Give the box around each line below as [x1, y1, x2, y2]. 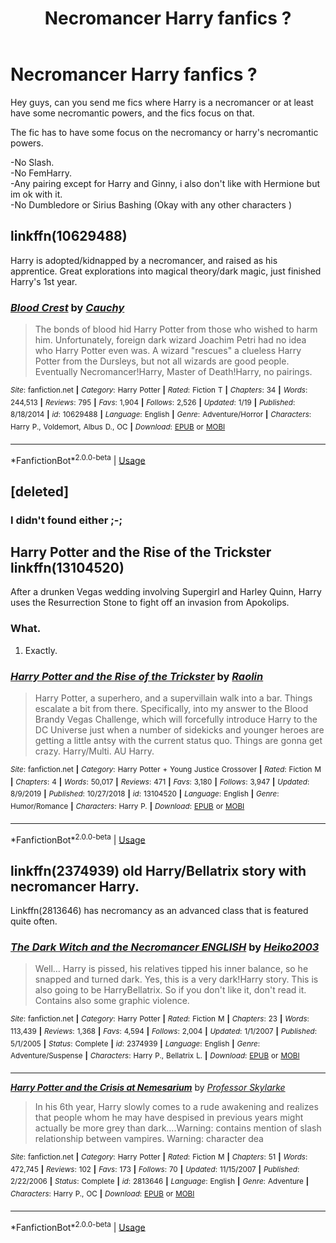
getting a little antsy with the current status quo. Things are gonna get [34, 735, 323, 747]
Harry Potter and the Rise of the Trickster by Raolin [10, 669, 264, 683]
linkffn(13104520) [10, 560, 125, 577]
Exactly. [24, 644, 58, 656]
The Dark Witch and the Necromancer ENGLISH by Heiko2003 [10, 940, 320, 954]
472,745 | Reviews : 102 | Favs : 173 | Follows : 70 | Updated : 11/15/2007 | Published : [10, 1164, 300, 1174]
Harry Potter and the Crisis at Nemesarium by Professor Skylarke [10, 1082, 286, 1094]
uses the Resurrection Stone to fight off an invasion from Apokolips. [10, 597, 290, 609]
